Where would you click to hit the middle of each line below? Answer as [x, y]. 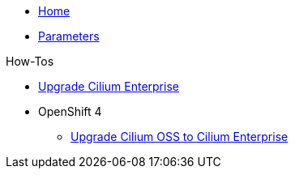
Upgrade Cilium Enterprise [109, 86]
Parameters [69, 36]
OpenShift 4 [70, 111]
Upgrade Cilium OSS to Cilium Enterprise [180, 137]
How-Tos [30, 61]
